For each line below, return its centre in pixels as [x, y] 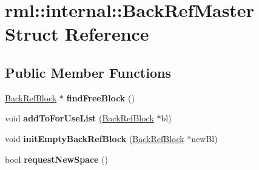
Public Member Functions [88, 72]
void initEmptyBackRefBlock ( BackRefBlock [95, 138]
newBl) [204, 138]
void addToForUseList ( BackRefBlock [79, 118]
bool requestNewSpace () [56, 159]
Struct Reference [77, 34]
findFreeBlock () [100, 97]
